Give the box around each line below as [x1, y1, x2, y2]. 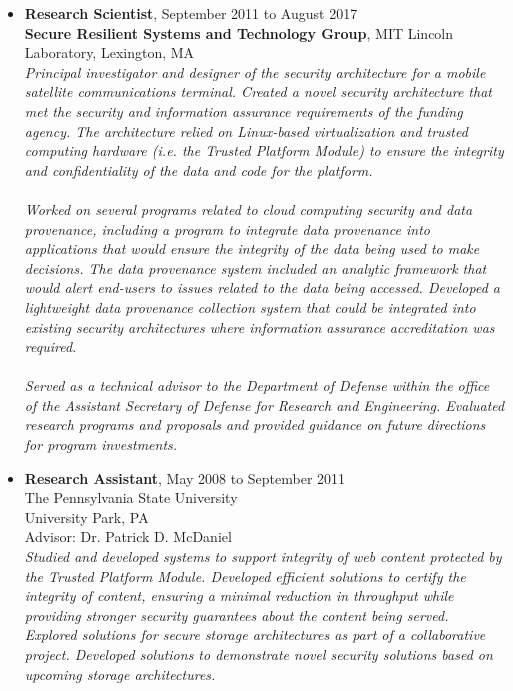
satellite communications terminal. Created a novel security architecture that [24, 81, 492, 102]
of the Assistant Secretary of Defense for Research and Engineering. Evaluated [24, 394, 505, 415]
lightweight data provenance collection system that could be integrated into [24, 296, 476, 317]
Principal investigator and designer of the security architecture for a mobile [24, 61, 486, 82]
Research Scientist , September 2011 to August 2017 [24, 3, 358, 23]
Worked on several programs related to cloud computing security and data [24, 198, 473, 219]
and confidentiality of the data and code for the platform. [24, 159, 373, 180]
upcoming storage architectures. [24, 663, 216, 684]
